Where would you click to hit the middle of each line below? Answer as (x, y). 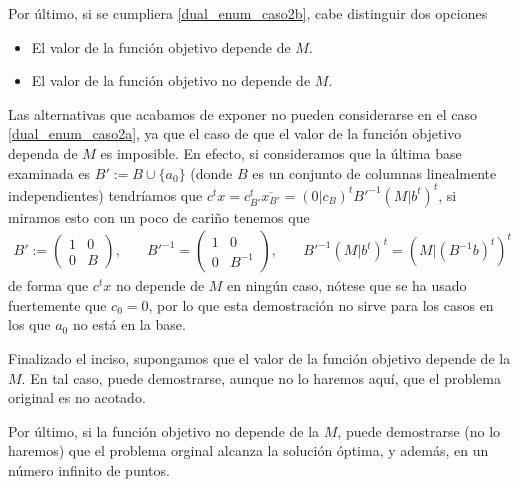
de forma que (48, 285)
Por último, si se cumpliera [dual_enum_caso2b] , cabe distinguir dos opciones (248, 13)
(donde (211, 172)
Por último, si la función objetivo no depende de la (164, 430)
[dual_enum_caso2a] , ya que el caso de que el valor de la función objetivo (235, 133)
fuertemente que (57, 304)
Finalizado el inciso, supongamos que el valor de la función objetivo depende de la (259, 358)
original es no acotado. (77, 397)
